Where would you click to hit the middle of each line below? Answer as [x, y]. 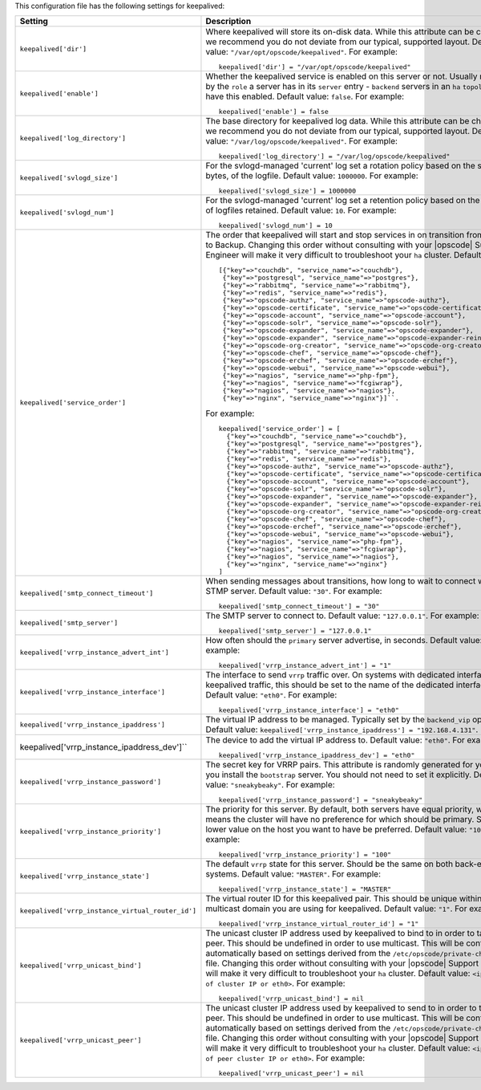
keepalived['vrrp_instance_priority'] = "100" [305, 855]
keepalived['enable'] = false [273, 112]
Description [228, 22]
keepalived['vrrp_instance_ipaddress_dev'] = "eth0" [317, 756]
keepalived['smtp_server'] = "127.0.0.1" [295, 631]
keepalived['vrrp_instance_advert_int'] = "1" [305, 666]
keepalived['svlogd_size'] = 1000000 [287, 191]
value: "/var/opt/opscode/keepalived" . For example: [302, 52]
